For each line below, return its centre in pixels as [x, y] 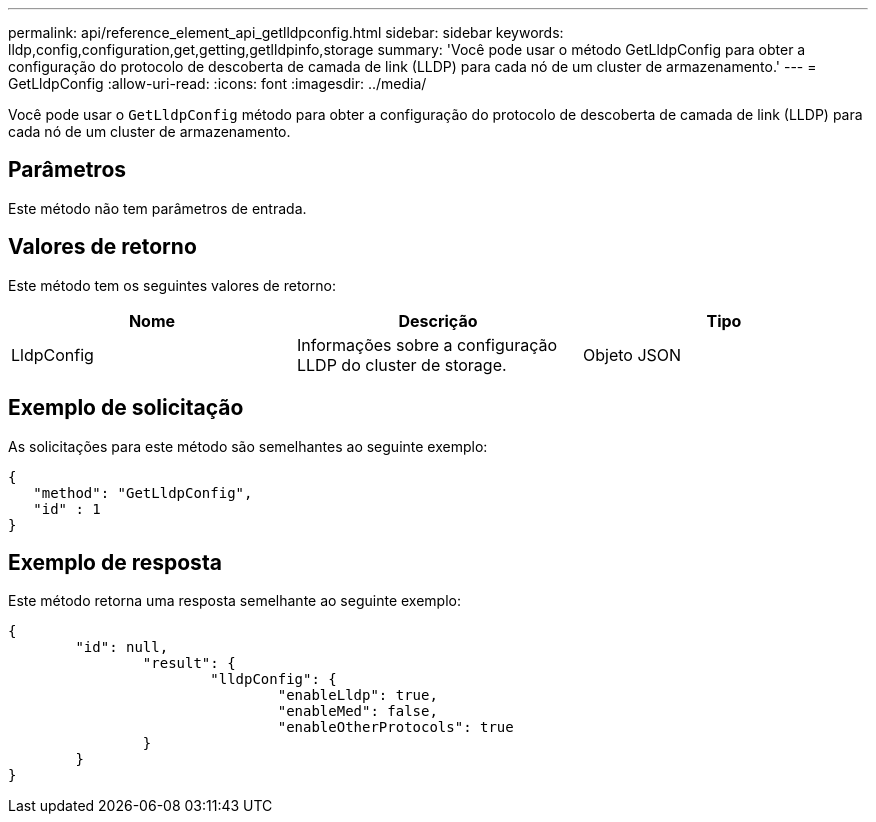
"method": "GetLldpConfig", [143, 492]
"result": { [189, 663]
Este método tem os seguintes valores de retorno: [172, 285]
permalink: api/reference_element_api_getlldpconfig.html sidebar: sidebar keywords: [286, 32]
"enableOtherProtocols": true [395, 727]
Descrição [438, 320]
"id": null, [122, 647]
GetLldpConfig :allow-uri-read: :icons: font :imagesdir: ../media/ [217, 83]
